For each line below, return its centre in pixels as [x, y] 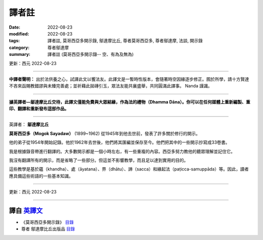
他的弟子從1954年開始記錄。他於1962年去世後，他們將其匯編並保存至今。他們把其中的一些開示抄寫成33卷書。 [119, 142]
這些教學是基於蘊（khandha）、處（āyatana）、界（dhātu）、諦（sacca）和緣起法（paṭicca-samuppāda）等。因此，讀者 [129, 169]
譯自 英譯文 [26, 211]
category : [19, 47]
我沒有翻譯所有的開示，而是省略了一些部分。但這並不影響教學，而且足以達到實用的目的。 [99, 160]
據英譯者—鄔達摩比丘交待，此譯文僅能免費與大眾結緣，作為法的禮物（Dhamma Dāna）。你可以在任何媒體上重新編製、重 [130, 102]
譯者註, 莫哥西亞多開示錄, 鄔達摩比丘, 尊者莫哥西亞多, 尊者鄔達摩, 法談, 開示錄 [125, 41]
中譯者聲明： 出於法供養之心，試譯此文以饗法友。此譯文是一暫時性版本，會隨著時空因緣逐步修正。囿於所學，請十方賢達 [129, 79]
